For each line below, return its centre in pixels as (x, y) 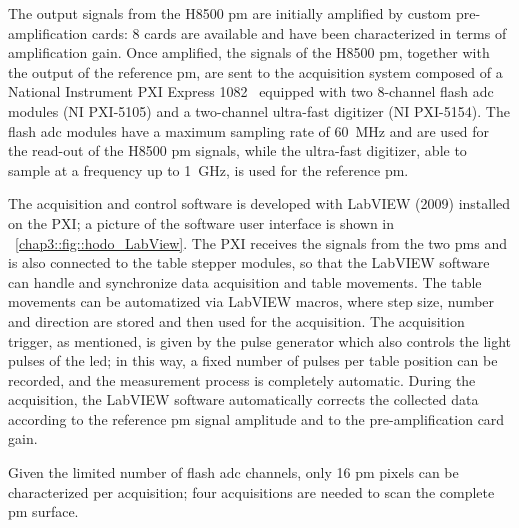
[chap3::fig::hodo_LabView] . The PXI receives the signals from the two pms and (261, 242)
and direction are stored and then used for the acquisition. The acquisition (236, 320)
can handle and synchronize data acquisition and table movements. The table (245, 281)
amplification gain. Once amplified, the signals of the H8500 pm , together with (249, 52)
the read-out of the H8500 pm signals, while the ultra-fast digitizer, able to (237, 150)
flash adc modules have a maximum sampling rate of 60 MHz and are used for (249, 130)
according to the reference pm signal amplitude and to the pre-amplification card (256, 418)
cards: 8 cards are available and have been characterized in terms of (299, 32)
